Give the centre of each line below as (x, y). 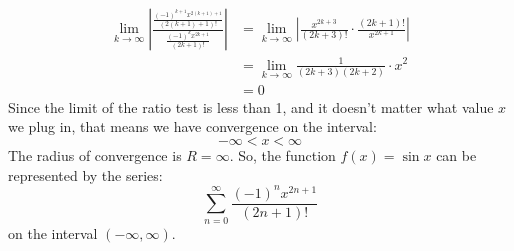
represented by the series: (85, 174)
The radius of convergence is (95, 155)
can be (456, 155)
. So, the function (282, 155)
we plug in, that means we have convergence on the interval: (192, 126)
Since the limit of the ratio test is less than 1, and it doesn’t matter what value (251, 106)
